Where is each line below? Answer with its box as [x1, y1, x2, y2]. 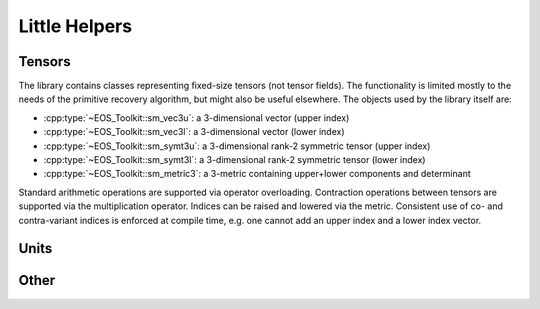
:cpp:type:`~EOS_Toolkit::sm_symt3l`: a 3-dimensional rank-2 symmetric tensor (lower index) [43, 154, 426, 166]
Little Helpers [18, 15, 133, 37]
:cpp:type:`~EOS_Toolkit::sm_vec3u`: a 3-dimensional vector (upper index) [43, 111, 350, 124]
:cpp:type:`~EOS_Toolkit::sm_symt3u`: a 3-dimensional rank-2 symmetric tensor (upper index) [43, 140, 431, 152]
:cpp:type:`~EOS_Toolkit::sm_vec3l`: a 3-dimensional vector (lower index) [43, 126, 345, 138]
